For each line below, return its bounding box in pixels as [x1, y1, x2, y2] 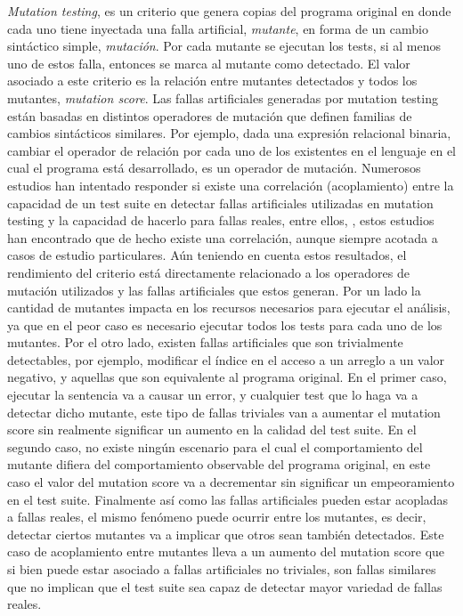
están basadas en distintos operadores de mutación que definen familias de [7, 106, 412, 125]
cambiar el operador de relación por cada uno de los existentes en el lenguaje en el [7, 141, 456, 159]
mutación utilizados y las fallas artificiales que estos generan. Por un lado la [7, 280, 421, 299]
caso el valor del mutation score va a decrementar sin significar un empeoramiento [7, 473, 455, 491]
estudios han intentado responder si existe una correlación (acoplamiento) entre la [7, 175, 454, 194]
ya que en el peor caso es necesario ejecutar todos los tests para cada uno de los [7, 315, 443, 334]
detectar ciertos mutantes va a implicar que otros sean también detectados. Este [7, 524, 444, 543]
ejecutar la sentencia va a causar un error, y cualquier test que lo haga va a [7, 385, 418, 404]
